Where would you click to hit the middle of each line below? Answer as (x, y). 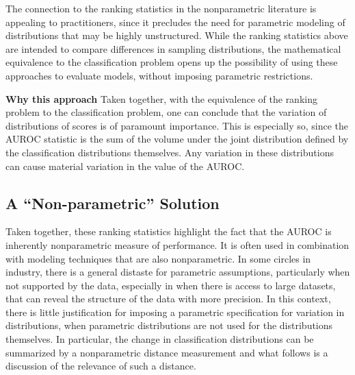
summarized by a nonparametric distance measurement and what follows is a (167, 352)
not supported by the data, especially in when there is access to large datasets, (171, 285)
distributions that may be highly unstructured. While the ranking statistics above (177, 35)
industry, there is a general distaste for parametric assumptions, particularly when (178, 272)
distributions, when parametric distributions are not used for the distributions (169, 325)
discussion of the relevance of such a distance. (101, 366)
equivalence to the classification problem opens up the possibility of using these (172, 62)
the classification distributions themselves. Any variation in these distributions (170, 152)
